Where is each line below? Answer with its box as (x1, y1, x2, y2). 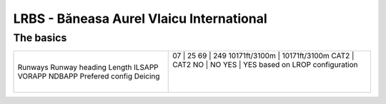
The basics (13, 31, 67, 44)
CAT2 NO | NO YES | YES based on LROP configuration (172, 60, 358, 70)
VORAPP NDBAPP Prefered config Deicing (17, 71, 160, 81)
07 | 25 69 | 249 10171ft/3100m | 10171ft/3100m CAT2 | (172, 51, 355, 61)
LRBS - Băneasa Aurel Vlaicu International (13, 11, 267, 26)
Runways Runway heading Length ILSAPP (17, 63, 159, 73)
